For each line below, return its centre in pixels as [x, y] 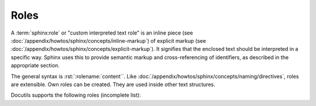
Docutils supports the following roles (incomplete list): [76, 95]
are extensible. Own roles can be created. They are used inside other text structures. [113, 84]
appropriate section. [35, 66]
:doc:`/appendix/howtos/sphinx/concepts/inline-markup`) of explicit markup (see [108, 40]
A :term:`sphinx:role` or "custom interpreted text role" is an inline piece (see [102, 33]
